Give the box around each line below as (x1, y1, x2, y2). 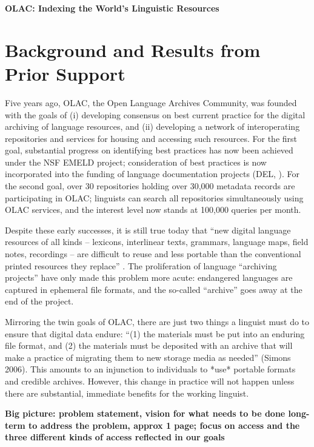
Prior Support (5, 61, 125, 86)
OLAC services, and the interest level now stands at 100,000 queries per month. (5, 203, 301, 216)
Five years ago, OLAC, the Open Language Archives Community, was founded (5, 96, 297, 109)
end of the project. (5, 295, 74, 308)
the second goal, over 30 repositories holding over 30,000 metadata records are (5, 180, 295, 192)
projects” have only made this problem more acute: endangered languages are (5, 271, 293, 284)
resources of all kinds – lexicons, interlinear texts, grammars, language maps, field (5, 235, 309, 248)
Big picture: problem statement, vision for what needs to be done (5, 407, 286, 420)
